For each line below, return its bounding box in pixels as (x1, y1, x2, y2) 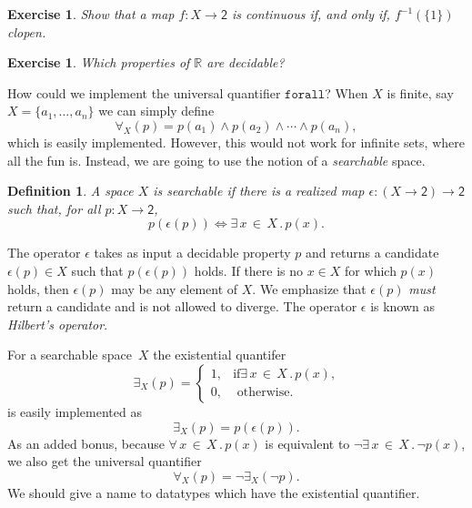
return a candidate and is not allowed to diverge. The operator (7, 297, 357, 316)
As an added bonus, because (7, 433, 165, 452)
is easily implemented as (7, 401, 142, 421)
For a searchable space (7, 345, 132, 364)
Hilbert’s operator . (7, 314, 108, 333)
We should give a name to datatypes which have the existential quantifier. (7, 483, 420, 502)
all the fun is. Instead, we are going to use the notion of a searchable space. (7, 150, 426, 169)
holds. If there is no (194, 260, 304, 279)
